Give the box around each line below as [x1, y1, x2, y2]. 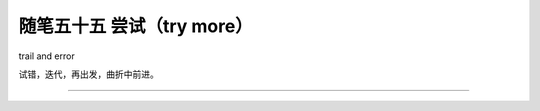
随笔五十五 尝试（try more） [18, 15, 254, 37]
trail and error [18, 50, 75, 62]
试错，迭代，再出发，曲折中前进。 [18, 68, 159, 80]
